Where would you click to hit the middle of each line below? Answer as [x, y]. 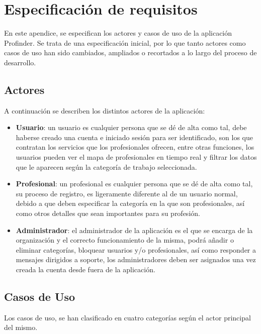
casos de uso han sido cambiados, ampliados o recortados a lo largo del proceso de [130, 52]
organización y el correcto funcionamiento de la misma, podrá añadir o [125, 240]
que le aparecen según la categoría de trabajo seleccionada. [106, 166]
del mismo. [21, 327]
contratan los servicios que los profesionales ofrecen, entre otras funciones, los [135, 147]
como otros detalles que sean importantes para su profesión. [108, 213]
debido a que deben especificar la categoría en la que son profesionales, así [130, 203]
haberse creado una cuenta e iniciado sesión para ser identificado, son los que [134, 137]
